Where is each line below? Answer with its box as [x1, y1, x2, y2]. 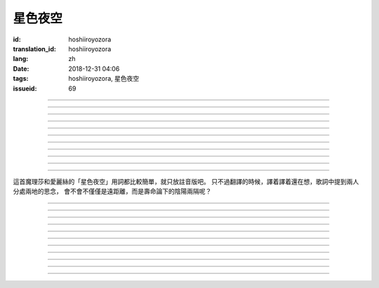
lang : [13, 55, 29, 63]
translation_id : [13, 44, 56, 53]
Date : [13, 64, 29, 73]
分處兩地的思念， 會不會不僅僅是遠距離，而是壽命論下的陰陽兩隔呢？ [13, 187, 212, 196]
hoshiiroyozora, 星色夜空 [68, 74, 140, 83]
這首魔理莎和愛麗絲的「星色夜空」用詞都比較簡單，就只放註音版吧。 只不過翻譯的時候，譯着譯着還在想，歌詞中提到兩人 [13, 177, 359, 185]
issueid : [13, 84, 37, 93]
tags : [13, 74, 29, 83]
